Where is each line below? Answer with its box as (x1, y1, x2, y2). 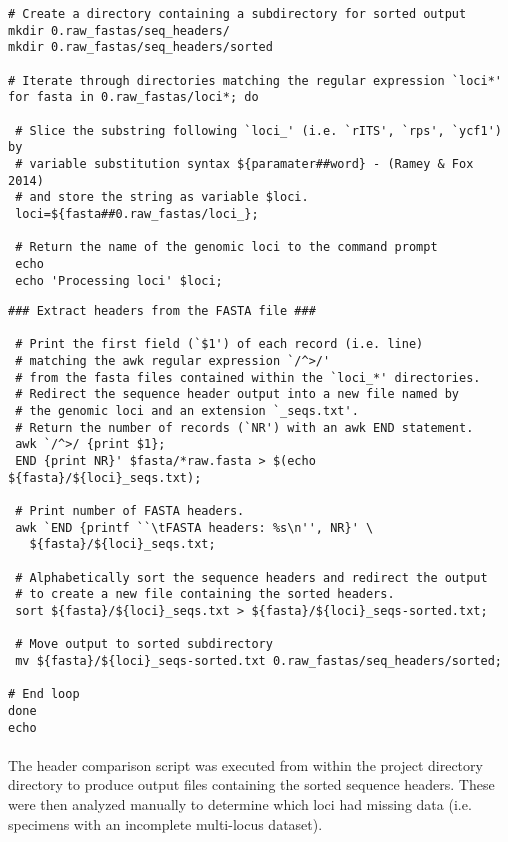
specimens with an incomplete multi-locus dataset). (8, 813, 323, 834)
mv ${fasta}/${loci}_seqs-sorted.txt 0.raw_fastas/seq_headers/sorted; (15, 653, 502, 668)
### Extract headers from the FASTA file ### (8, 304, 316, 319)
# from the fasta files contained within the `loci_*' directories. (15, 370, 481, 385)
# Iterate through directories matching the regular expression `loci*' (8, 73, 502, 88)
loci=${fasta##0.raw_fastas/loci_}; (15, 206, 259, 221)
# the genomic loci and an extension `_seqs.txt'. (15, 404, 359, 419)
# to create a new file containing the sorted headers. (15, 587, 395, 602)
